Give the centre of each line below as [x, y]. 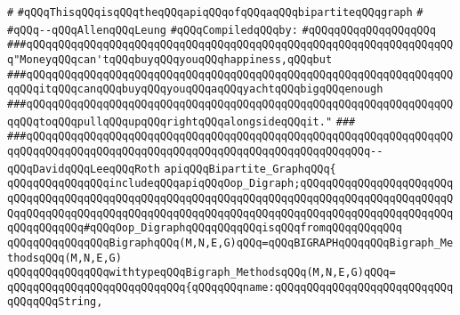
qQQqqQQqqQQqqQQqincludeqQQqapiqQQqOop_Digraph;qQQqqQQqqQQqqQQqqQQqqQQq [230, 184]
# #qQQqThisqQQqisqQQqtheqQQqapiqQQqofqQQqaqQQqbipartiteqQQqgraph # [215, 12]
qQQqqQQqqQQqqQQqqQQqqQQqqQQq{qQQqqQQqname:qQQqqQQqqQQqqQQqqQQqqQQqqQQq [230, 287]
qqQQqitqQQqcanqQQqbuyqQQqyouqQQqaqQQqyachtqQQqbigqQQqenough [195, 89]
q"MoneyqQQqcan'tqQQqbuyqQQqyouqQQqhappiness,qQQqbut [170, 59]
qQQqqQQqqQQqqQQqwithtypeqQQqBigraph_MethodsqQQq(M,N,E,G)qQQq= [202, 273]
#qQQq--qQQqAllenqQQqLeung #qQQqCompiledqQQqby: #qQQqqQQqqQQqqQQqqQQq [222, 30]
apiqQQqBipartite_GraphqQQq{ [250, 169]
